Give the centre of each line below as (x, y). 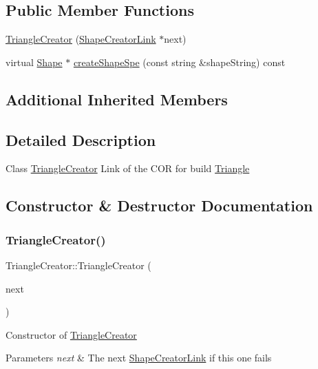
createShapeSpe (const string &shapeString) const (179, 62)
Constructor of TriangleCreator (71, 334)
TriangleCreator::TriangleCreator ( (78, 265)
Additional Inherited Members (117, 99)
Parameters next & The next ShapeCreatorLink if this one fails (139, 358)
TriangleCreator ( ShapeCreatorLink (81, 39)
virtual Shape (34, 62)
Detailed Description (81, 139)
